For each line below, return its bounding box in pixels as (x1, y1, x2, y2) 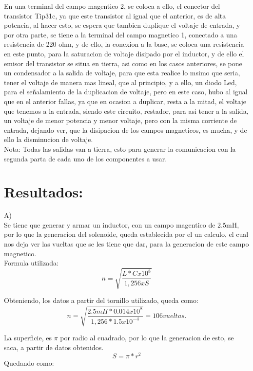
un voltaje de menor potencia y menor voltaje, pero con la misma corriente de (4, 115, 237, 125)
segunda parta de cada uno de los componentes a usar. (4, 153, 167, 163)
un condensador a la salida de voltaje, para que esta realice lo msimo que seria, (4, 68, 240, 78)
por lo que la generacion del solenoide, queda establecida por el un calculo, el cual (4, 229, 249, 239)
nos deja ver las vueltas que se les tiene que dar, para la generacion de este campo (4, 239, 249, 248)
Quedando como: (4, 357, 54, 368)
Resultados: (4, 182, 83, 202)
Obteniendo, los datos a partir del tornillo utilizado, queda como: (4, 295, 198, 305)
